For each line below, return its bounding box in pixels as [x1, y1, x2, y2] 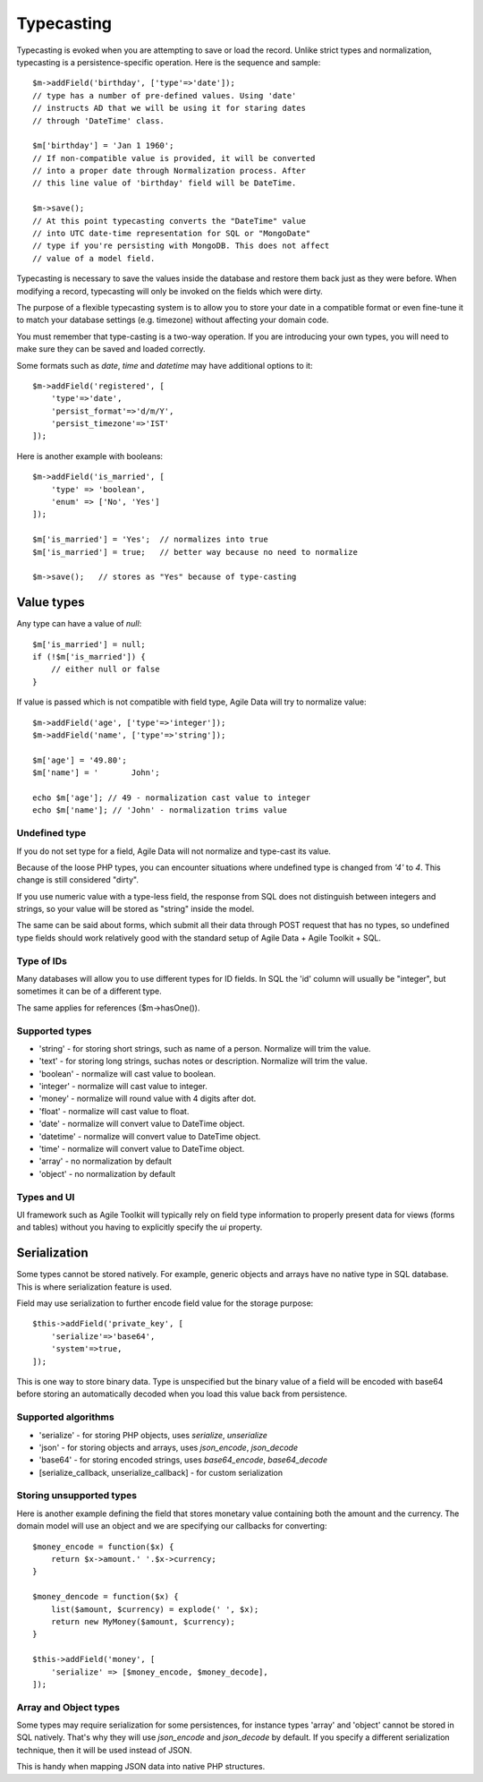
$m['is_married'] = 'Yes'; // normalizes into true [32, 534, 268, 545]
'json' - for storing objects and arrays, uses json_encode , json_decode [38, 1442, 299, 1453]
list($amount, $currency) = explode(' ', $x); [50, 1604, 259, 1615]
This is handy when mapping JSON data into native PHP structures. [16, 1761, 266, 1772]
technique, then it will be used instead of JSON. [16, 1744, 192, 1755]
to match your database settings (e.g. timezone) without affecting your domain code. [16, 314, 329, 326]
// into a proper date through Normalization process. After [32, 166, 306, 176]
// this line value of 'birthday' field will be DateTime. [32, 178, 297, 188]
